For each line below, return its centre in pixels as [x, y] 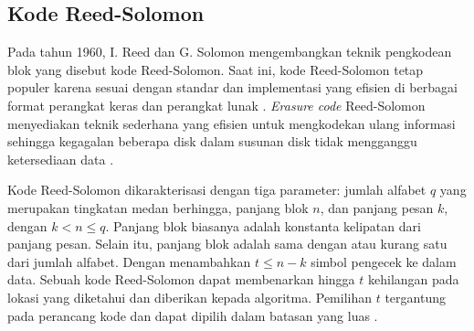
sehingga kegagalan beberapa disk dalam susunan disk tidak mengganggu [212, 141]
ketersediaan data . [61, 159]
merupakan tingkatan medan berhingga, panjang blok [158, 207]
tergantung [415, 297]
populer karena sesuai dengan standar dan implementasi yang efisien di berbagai [232, 87]
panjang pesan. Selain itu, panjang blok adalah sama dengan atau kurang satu [227, 244]
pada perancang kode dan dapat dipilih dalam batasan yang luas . [193, 315]
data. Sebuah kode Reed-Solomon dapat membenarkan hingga [181, 279]
